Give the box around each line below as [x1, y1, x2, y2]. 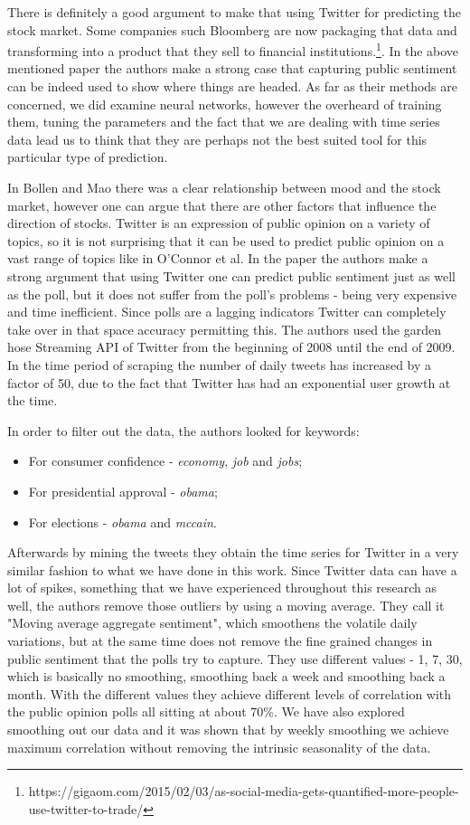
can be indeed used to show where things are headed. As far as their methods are [7, 77, 458, 96]
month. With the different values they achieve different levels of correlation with [7, 684, 452, 703]
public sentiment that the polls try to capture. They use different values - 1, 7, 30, [7, 649, 463, 668]
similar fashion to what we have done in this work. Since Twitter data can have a [7, 560, 457, 579]
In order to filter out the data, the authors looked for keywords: [7, 421, 360, 440]
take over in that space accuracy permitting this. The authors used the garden [7, 319, 441, 338]
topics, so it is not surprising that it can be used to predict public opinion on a [7, 231, 445, 250]
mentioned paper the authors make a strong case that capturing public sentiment [7, 59, 457, 78]
